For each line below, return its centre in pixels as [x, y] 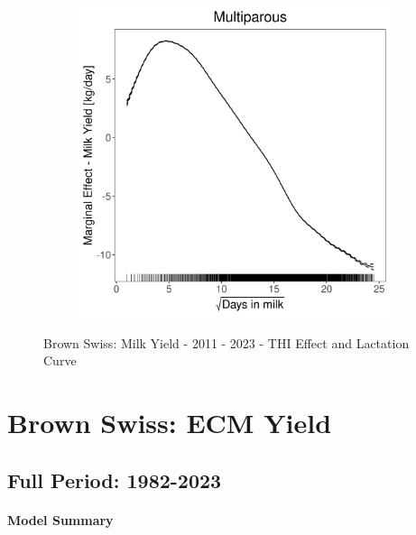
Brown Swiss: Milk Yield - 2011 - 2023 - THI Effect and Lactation [226, 342]
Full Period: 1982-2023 [115, 480]
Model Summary [60, 519]
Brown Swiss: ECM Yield [170, 422]
